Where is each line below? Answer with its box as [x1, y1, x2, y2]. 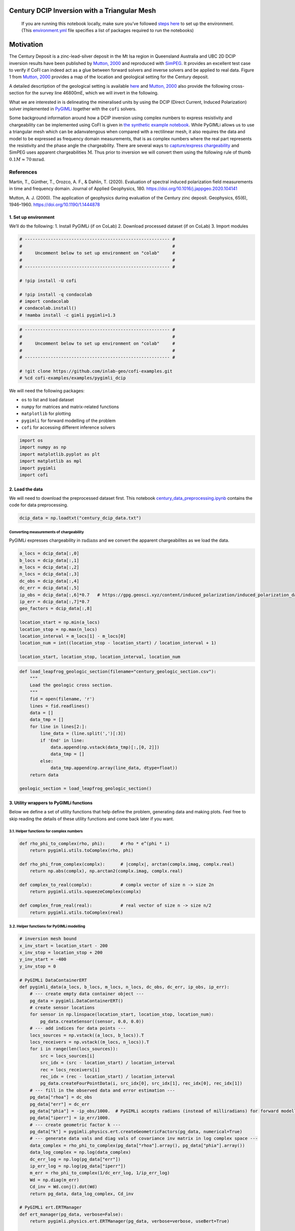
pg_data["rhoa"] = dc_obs [29, 1095, 92, 1100]
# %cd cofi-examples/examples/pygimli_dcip [19, 375, 126, 381]
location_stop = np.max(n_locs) [19, 626, 98, 632]
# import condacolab [19, 298, 69, 304]
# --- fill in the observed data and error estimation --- [29, 1087, 176, 1093]
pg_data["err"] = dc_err [29, 1101, 90, 1107]
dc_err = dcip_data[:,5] [19, 585, 80, 591]
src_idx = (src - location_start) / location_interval [40, 1060, 176, 1066]
